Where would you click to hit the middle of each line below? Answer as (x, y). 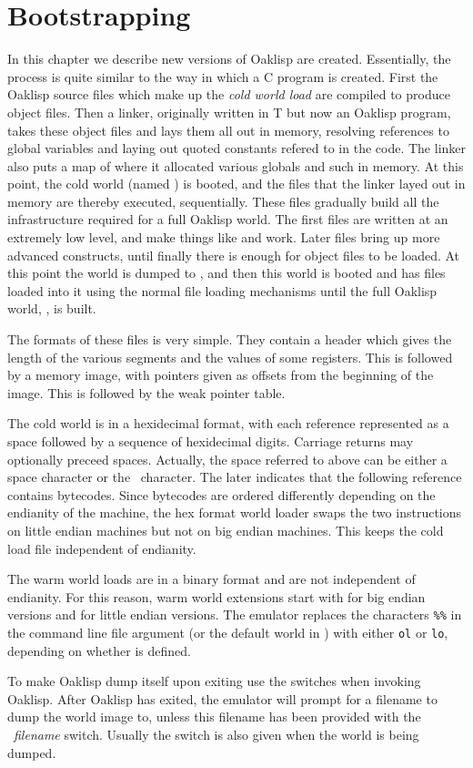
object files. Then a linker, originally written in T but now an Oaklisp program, (229, 112)
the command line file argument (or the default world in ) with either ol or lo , (228, 632)
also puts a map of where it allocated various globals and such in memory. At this (236, 165)
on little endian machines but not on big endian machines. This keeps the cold (226, 530)
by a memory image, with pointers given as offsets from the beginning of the (221, 375)
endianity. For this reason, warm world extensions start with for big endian (216, 596)
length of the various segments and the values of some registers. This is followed (230, 357)
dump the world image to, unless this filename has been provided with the (214, 717)
